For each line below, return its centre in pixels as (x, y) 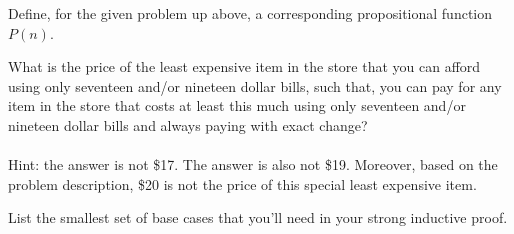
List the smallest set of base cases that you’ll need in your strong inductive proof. (258, 217)
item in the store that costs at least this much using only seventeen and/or (237, 105)
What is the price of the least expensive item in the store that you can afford (244, 66)
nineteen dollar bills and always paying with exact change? (188, 124)
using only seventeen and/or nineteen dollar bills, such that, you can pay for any (255, 85)
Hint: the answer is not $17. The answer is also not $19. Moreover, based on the (253, 164)
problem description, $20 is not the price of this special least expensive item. (242, 183)
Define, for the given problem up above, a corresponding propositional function (250, 13)
